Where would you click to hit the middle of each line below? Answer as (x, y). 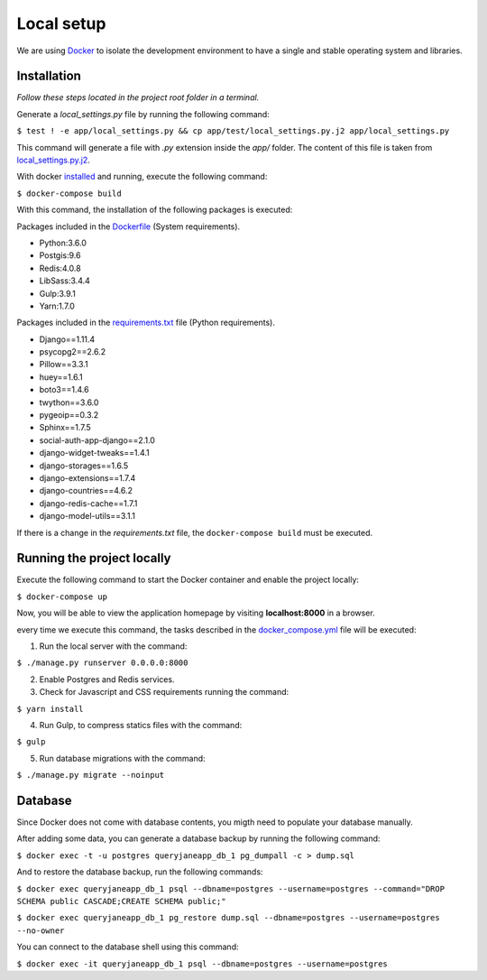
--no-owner (41, 930)
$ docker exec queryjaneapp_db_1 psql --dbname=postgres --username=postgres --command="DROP (231, 888)
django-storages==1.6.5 (84, 466)
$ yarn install (51, 709)
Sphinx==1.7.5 (65, 428)
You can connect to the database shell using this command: (128, 947)
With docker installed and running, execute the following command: (142, 177)
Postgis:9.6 (60, 255)
